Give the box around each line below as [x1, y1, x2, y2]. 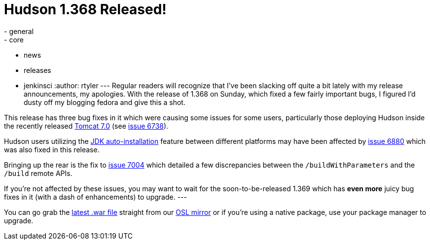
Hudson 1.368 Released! [4, 1, 167, 18]
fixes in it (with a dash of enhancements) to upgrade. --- [4, 192, 187, 201]
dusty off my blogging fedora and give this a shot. [24, 98, 185, 106]
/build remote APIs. [4, 169, 72, 177]
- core [4, 35, 24, 44]
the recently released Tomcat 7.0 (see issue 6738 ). [4, 121, 169, 130]
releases [24, 66, 51, 74]
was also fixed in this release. [4, 145, 100, 154]
